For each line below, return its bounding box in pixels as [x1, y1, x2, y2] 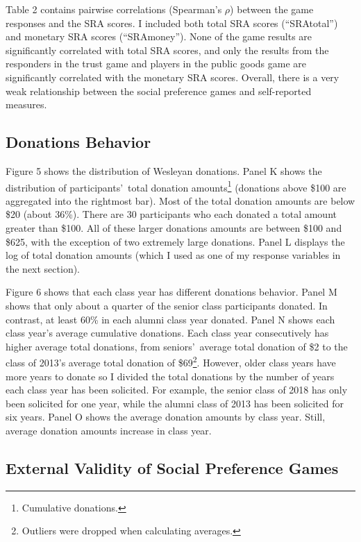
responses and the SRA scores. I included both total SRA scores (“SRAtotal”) [6, 15, 338, 30]
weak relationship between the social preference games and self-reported [6, 83, 312, 98]
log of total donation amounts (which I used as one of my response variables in [6, 248, 341, 262]
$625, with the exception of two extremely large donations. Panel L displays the [6, 234, 345, 248]
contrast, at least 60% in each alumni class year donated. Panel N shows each [6, 312, 335, 326]
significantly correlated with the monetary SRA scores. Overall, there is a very [6, 69, 339, 84]
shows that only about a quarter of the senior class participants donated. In [6, 298, 328, 312]
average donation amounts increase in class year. [6, 423, 212, 437]
